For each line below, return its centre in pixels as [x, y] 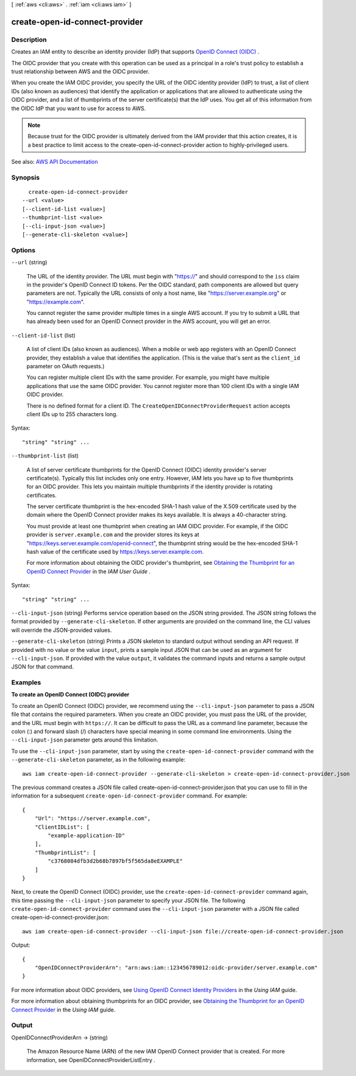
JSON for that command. [43, 667]
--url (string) [29, 263]
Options [23, 250]
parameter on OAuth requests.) [66, 366]
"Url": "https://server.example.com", [93, 819]
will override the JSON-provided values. [62, 630]
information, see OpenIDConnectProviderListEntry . [91, 1060]
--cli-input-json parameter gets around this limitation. [85, 740]
